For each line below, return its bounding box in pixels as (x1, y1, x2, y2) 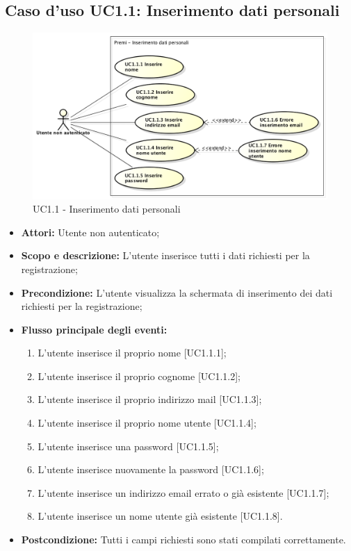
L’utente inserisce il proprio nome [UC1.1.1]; (38, 345, 227, 360)
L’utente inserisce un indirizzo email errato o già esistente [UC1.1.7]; (38, 485, 329, 500)
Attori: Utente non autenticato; (21, 224, 160, 239)
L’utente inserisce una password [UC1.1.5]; (38, 438, 219, 453)
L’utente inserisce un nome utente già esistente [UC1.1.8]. (38, 509, 283, 523)
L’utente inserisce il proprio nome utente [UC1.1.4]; (38, 416, 256, 430)
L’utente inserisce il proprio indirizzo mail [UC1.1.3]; (38, 392, 262, 406)
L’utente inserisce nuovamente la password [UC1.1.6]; (38, 462, 264, 477)
